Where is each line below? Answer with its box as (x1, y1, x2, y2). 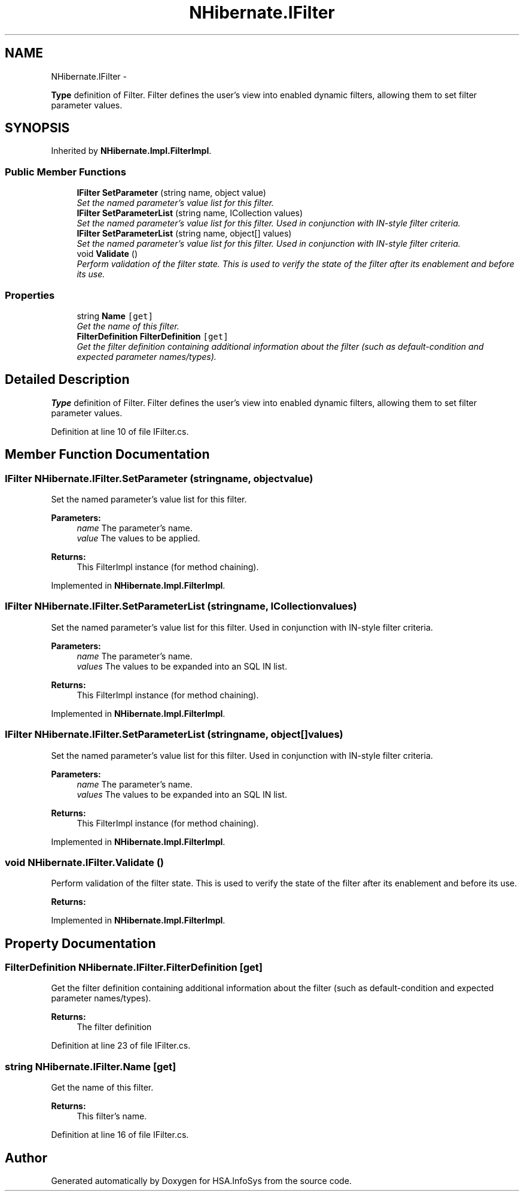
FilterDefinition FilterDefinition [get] (77, 331, 229, 341)
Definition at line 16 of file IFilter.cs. (51, 1130, 189, 1140)
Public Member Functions (5, 165, 126, 178)
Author (5, 1150, 47, 1165)
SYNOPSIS (5, 120, 70, 136)
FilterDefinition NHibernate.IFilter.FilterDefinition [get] (5, 961, 263, 974)
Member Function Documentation (5, 447, 210, 462)
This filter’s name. (77, 1111, 147, 1122)
